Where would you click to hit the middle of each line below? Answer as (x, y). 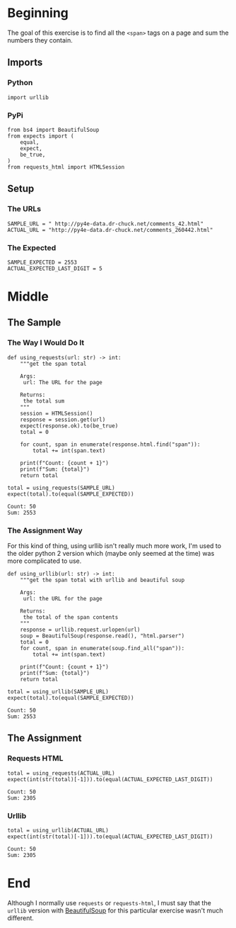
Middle (28, 297)
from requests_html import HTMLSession (66, 167)
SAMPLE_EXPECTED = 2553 (42, 262)
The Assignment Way (45, 530)
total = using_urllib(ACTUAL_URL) (58, 831)
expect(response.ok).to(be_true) (69, 426)
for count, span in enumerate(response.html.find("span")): (110, 445)
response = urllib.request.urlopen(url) (80, 630)
